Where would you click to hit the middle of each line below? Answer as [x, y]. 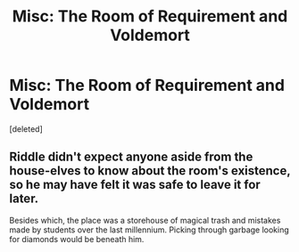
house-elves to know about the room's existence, [150, 171]
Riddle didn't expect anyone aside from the [131, 157]
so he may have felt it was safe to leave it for [135, 185]
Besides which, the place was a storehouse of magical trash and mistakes [145, 220]
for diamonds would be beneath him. [77, 239]
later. [24, 199]
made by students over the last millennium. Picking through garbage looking [149, 230]
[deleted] [26, 129]
